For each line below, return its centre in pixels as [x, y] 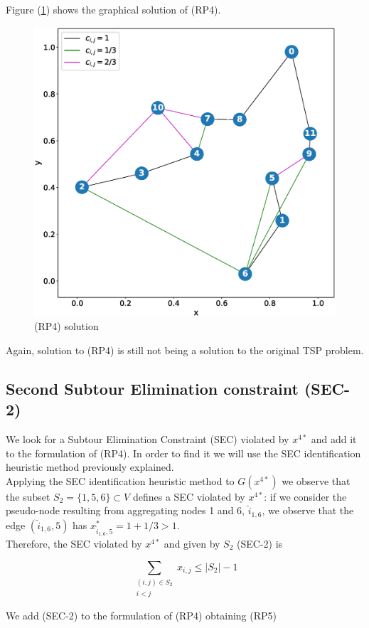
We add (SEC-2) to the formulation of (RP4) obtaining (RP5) [141, 616]
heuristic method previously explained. [90, 467]
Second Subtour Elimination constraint [152, 388]
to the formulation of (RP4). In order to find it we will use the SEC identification [183, 453]
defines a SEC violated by [189, 496]
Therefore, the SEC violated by [74, 543]
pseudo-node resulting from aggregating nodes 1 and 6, [125, 510]
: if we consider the [305, 496]
